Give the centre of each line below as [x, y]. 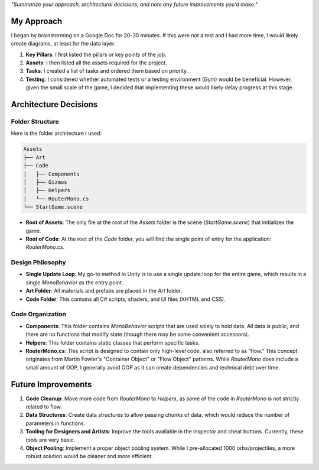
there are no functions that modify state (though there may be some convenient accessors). [137, 335]
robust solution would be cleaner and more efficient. [89, 456]
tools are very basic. [51, 440]
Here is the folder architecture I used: [56, 134]
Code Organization [38, 315]
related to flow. [44, 406]
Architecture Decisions [54, 104]
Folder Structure [35, 122]
